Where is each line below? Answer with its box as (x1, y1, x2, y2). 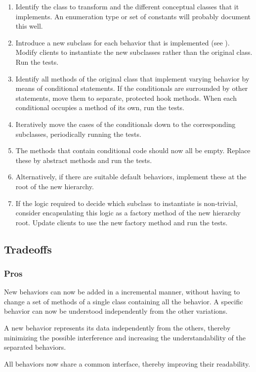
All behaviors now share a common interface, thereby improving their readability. (4, 358, 251, 369)
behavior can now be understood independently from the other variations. (4, 306, 228, 316)
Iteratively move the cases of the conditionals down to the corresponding (15, 119, 236, 129)
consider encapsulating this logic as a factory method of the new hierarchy (15, 207, 241, 218)
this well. (15, 21, 43, 31)
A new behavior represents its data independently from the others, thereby (4, 323, 231, 333)
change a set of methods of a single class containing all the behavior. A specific (4, 296, 243, 306)
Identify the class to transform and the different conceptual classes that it (15, 1, 239, 11)
